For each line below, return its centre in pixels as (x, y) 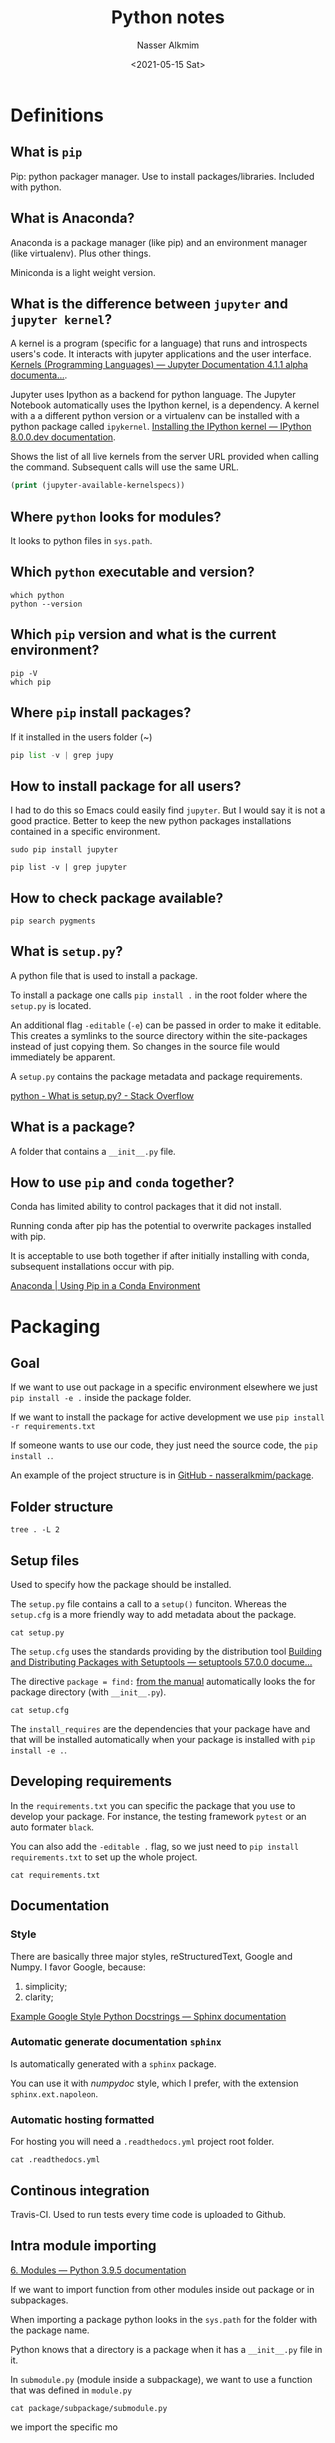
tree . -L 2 (35, 1530)
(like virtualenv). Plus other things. (81, 253)
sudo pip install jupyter (64, 850)
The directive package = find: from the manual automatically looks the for (163, 1682)
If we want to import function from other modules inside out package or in (162, 2289)
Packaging (55, 1326)
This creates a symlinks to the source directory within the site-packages (159, 1035)
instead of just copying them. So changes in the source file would (145, 1046)
